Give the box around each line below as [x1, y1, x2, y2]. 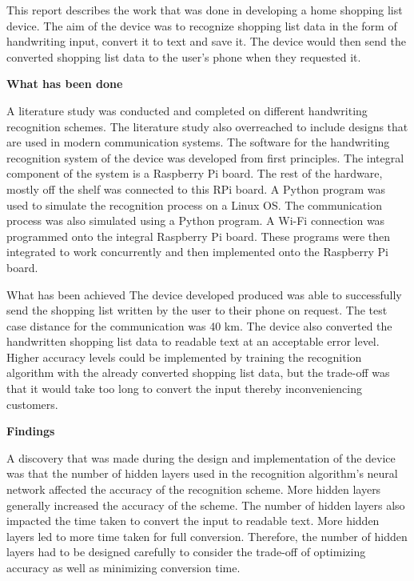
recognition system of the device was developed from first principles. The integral [6, 149, 404, 166]
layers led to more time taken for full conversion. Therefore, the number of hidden [6, 527, 408, 544]
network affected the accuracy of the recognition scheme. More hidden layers [6, 481, 381, 498]
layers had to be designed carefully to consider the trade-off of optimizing [6, 543, 366, 560]
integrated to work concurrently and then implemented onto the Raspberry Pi [6, 243, 388, 260]
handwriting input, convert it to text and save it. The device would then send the [6, 33, 406, 50]
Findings [6, 423, 55, 439]
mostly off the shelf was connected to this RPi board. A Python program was [6, 180, 385, 197]
